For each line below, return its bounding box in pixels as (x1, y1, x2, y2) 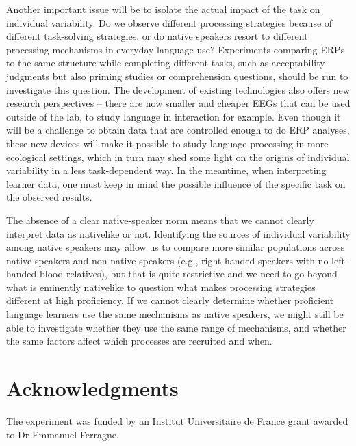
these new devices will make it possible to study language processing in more (6, 136, 329, 150)
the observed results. (6, 190, 92, 204)
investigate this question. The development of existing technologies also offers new (6, 82, 350, 97)
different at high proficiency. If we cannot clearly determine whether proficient (6, 293, 334, 308)
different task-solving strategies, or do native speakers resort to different (6, 29, 308, 43)
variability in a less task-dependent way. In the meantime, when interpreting (6, 163, 327, 177)
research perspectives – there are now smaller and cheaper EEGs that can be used (6, 96, 351, 110)
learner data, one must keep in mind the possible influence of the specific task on (6, 176, 346, 190)
